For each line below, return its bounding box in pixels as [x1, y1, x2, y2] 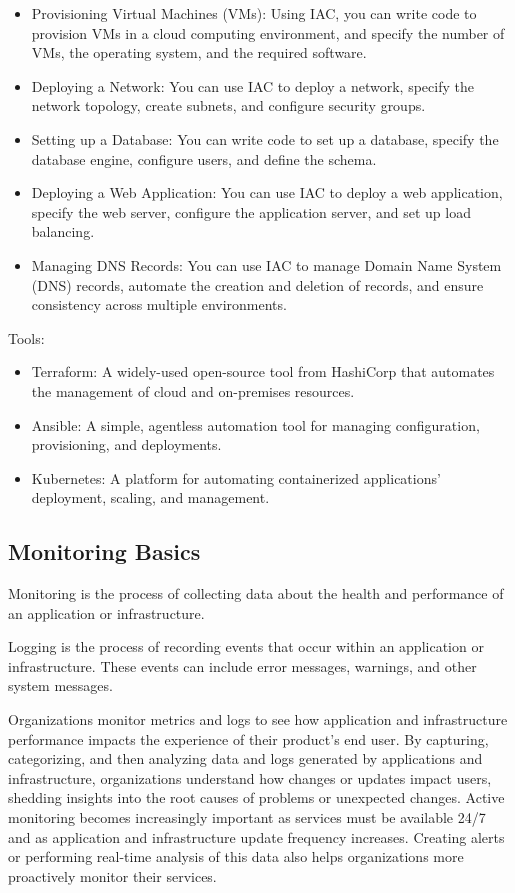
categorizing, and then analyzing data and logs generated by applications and [8, 748, 483, 769]
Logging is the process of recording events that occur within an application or [8, 636, 484, 657]
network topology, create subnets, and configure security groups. [31, 95, 426, 116]
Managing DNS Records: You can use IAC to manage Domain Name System [31, 254, 502, 275]
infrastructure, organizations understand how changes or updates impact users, [8, 767, 492, 788]
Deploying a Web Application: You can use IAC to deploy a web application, [31, 182, 503, 203]
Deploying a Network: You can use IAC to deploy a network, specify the [31, 75, 474, 96]
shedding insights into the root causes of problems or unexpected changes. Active [8, 787, 505, 808]
